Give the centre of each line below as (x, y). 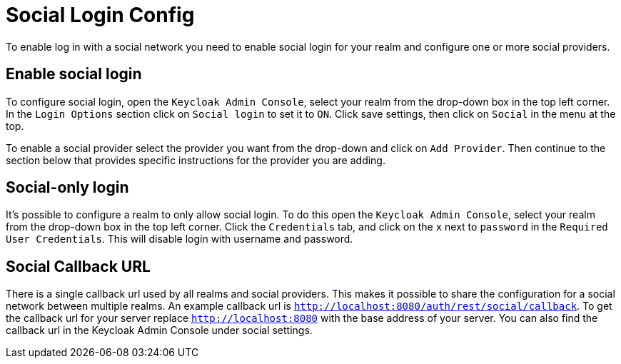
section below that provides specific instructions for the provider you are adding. (196, 160)
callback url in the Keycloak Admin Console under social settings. (159, 330)
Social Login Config (100, 15)
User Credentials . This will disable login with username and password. (180, 239)
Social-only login (67, 188)
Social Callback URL (78, 266)
